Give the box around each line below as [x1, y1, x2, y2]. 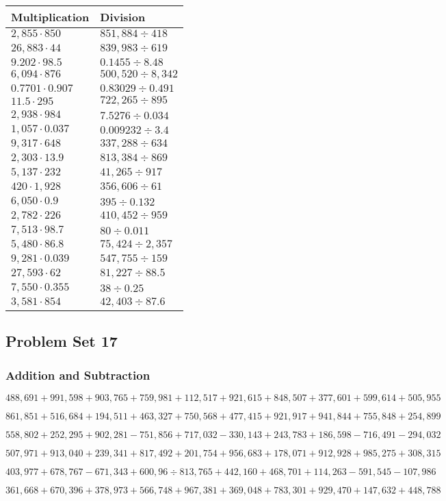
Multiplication [11, 9, 90, 25]
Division [100, 9, 146, 25]
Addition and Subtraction [5, 366, 150, 383]
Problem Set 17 [5, 330, 118, 352]
